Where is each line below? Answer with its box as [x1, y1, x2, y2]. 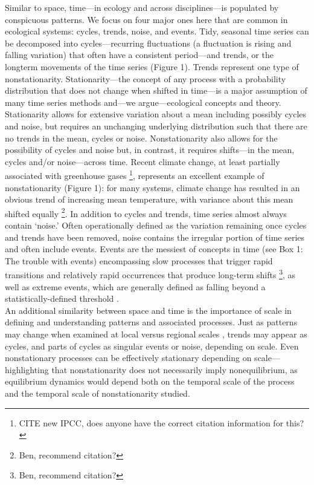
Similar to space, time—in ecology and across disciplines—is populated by [5, 1, 279, 13]
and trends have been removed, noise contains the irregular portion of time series [5, 230, 305, 243]
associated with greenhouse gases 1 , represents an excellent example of [5, 168, 264, 181]
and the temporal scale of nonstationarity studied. [5, 386, 190, 399]
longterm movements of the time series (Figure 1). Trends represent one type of [5, 60, 299, 73]
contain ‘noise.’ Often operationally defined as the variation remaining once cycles [5, 219, 307, 231]
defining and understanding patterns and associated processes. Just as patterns [5, 316, 298, 328]
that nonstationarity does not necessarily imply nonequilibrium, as [51, 363, 298, 376]
